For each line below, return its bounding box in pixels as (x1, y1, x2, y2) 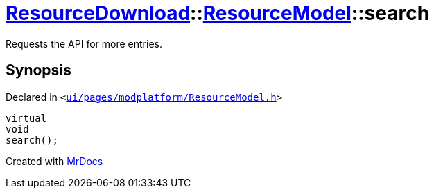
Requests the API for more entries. (6, 37, 162, 50)
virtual (6, 112, 47, 124)
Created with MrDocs (6, 155, 103, 167)
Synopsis (6, 61, 71, 79)
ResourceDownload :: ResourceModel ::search (6, 1, 430, 25)
